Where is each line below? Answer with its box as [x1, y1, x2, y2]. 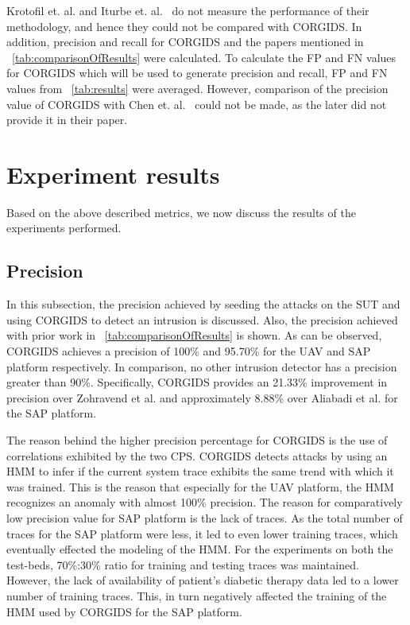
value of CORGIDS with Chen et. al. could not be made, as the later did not [6, 95, 387, 112]
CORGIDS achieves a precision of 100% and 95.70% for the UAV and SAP [6, 343, 371, 359]
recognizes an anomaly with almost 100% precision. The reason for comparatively [6, 494, 403, 510]
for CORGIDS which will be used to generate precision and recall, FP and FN [6, 64, 388, 81]
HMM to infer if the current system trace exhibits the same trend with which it [6, 463, 394, 479]
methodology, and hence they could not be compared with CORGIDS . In [6, 17, 362, 34]
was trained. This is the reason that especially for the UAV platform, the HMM [6, 478, 394, 495]
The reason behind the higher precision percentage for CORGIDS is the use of [6, 432, 388, 448]
